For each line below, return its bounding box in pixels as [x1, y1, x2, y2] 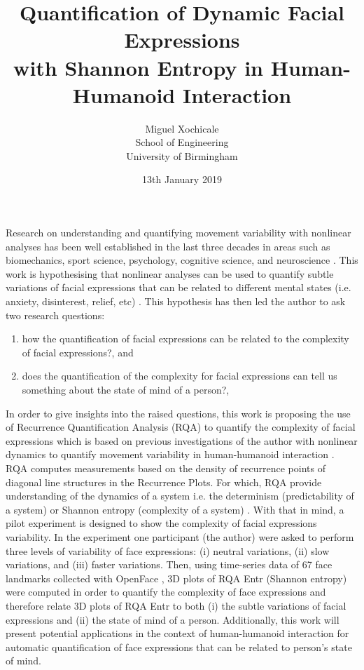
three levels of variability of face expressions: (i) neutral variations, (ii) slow [6, 543, 330, 558]
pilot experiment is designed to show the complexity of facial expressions [6, 516, 317, 530]
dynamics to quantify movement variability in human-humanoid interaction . [6, 447, 335, 462]
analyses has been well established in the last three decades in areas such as [6, 239, 330, 253]
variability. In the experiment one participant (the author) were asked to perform [6, 529, 354, 544]
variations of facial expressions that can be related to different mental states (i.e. [6, 280, 351, 295]
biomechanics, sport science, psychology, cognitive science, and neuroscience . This [6, 253, 358, 267]
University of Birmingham [126, 148, 238, 163]
